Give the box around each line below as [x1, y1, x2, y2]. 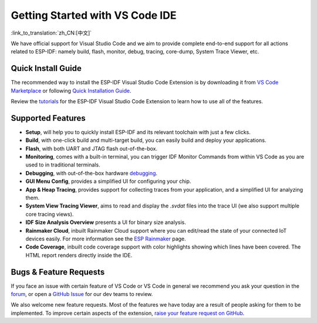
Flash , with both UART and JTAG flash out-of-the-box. [25, 145, 158, 152]
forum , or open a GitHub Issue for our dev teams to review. [11, 291, 153, 298]
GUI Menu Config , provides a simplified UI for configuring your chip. [25, 178, 191, 185]
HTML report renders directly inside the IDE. [25, 251, 133, 259]
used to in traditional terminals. [25, 161, 100, 168]
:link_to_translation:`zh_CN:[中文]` [11, 29, 92, 36]
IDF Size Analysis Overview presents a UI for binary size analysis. [25, 219, 186, 226]
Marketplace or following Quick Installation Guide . [11, 87, 131, 94]
